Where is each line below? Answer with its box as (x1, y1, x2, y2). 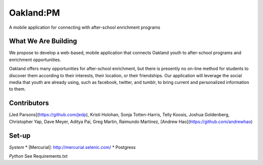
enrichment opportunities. (9, 57, 61, 62)
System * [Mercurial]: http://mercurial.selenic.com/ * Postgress (9, 144, 136, 150)
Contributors (9, 99, 49, 107)
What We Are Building (9, 37, 77, 45)
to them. (9, 86, 26, 92)
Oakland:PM (9, 7, 60, 18)
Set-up (9, 131, 31, 140)
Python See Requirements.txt (9, 153, 68, 159)
